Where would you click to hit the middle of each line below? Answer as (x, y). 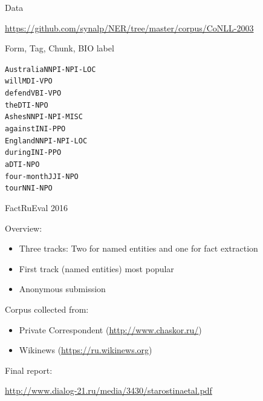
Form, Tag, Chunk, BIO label (60, 48)
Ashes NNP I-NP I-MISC (44, 117)
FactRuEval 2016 (37, 207)
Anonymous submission (62, 289)
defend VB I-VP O (33, 93)
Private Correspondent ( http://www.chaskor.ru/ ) (110, 329)
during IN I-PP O (33, 153)
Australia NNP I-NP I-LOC (50, 69)
